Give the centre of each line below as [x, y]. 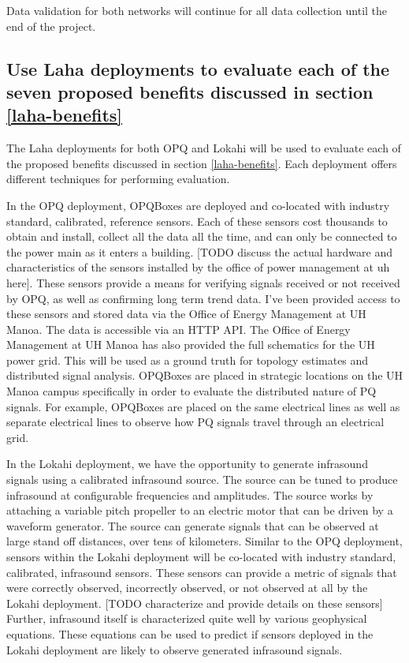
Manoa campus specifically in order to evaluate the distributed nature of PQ [191, 391]
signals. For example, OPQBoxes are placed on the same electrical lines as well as [203, 406]
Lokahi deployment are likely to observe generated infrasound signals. [175, 649]
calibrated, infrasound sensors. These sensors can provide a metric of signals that [202, 572]
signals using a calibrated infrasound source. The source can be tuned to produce [202, 479]
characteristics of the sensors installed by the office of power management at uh [198, 267]
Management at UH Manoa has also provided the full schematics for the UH [191, 345]
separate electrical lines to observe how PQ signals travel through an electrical [195, 422]
